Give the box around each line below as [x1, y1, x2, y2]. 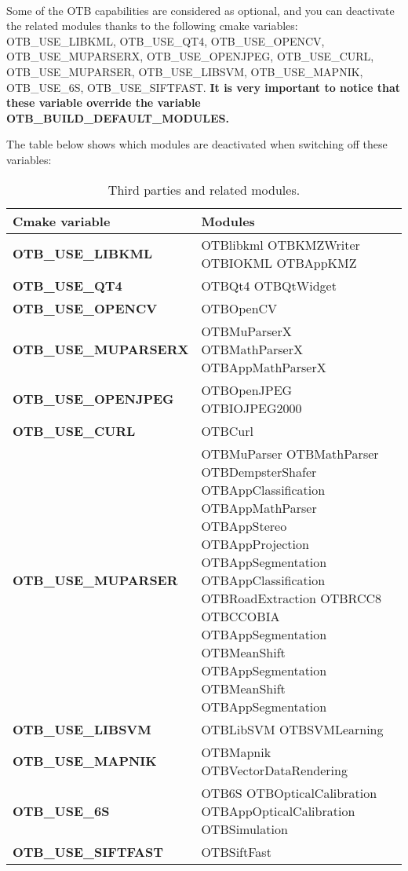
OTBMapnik [201, 742, 271, 761]
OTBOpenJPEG [201, 380, 293, 399]
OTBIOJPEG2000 [201, 398, 302, 417]
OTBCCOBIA [201, 606, 280, 625]
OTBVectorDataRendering [201, 760, 348, 779]
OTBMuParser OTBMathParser [201, 444, 379, 463]
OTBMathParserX [201, 339, 303, 358]
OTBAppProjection [201, 534, 309, 553]
